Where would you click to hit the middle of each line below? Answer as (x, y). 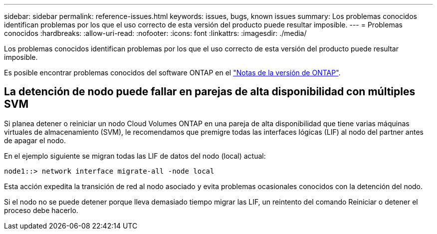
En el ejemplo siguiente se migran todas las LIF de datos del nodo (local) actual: (135, 156)
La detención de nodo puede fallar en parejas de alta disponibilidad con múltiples (210, 92)
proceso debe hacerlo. (41, 210)
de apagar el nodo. (35, 140)
